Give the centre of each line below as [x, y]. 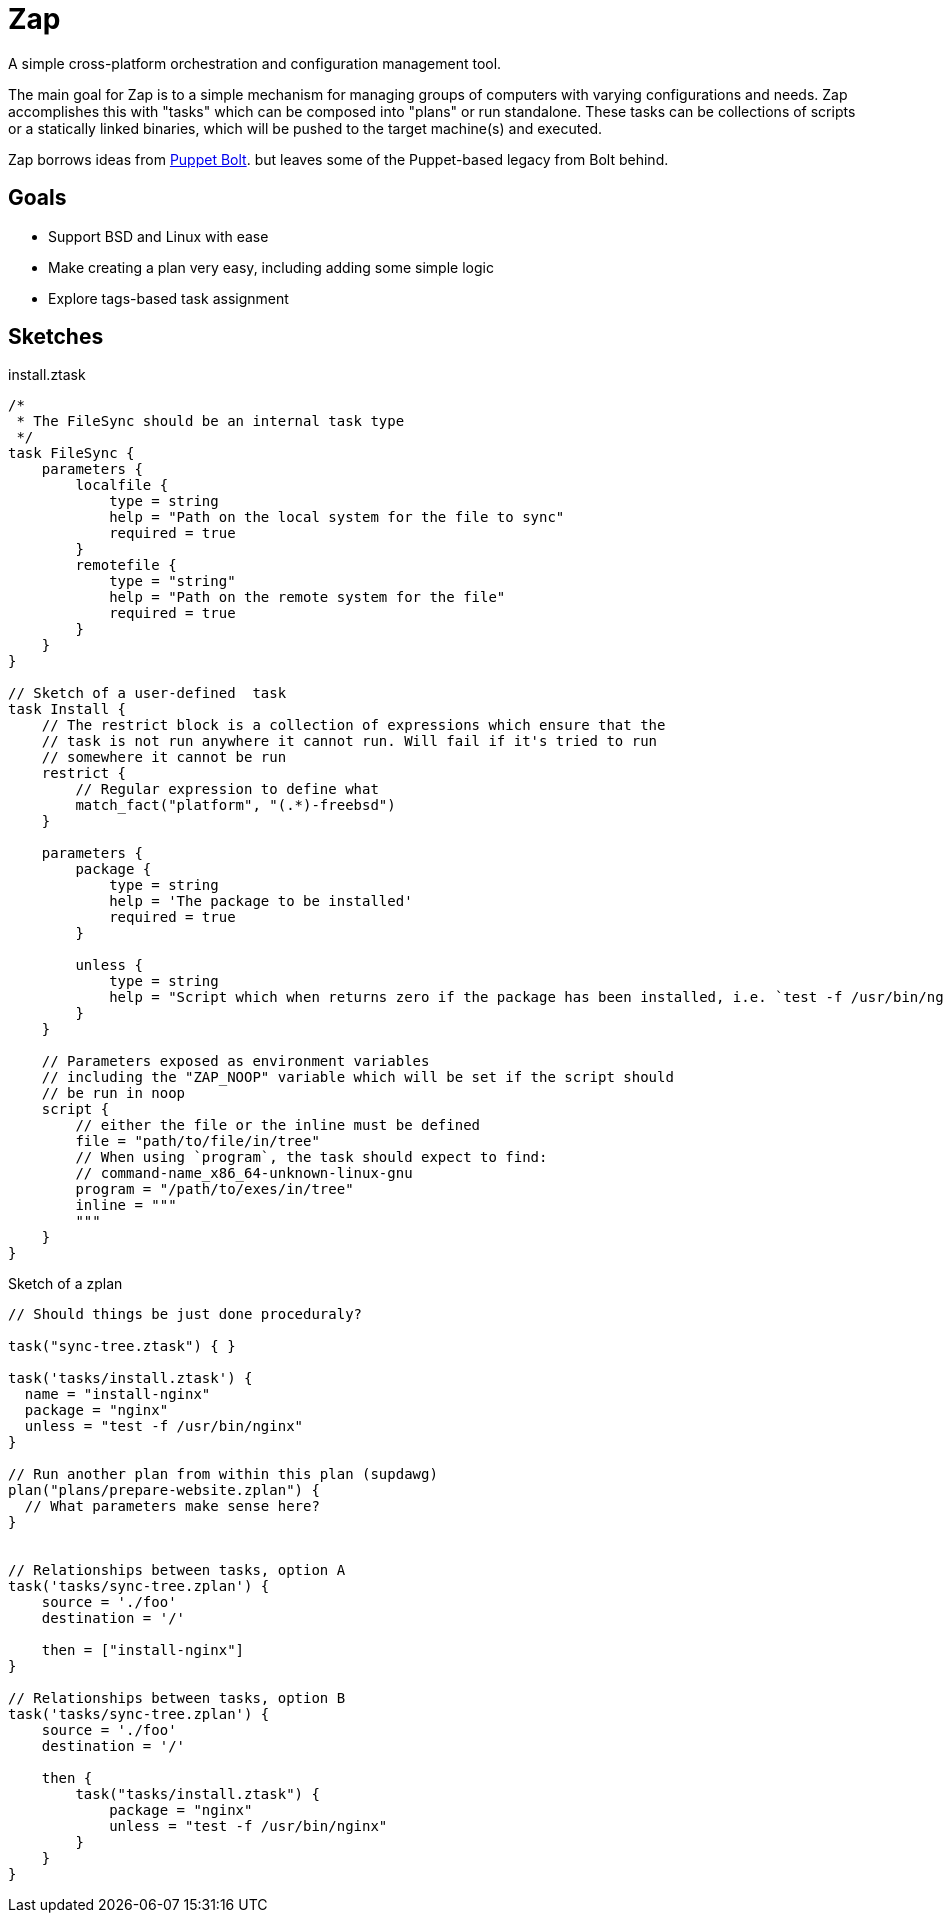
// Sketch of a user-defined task [147, 693]
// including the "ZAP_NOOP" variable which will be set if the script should [357, 1077]
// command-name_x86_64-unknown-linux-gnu [244, 1173]
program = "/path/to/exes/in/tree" [214, 1189]
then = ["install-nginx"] [143, 1650]
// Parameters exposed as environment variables [235, 1061]
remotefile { [126, 565]
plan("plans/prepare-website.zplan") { [164, 1490]
